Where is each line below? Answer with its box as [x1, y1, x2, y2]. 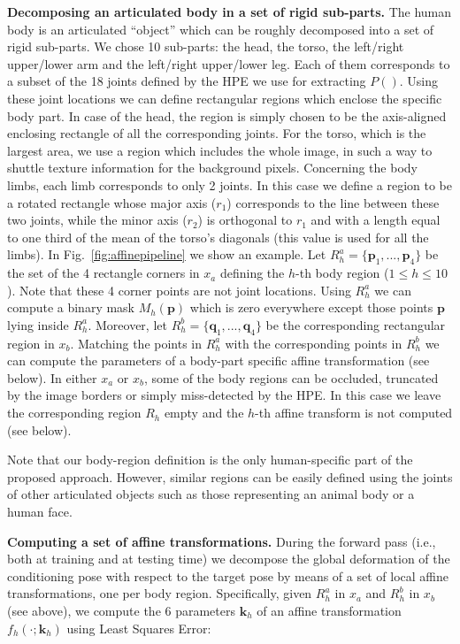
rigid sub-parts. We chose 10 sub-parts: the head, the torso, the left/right [7, 37, 404, 56]
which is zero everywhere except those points [189, 298, 433, 317]
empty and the [164, 403, 244, 422]
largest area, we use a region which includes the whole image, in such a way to [7, 141, 433, 159]
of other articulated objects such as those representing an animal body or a [7, 485, 415, 503]
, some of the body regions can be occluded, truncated [144, 368, 439, 387]
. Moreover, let [88, 315, 167, 333]
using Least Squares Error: [66, 618, 211, 637]
